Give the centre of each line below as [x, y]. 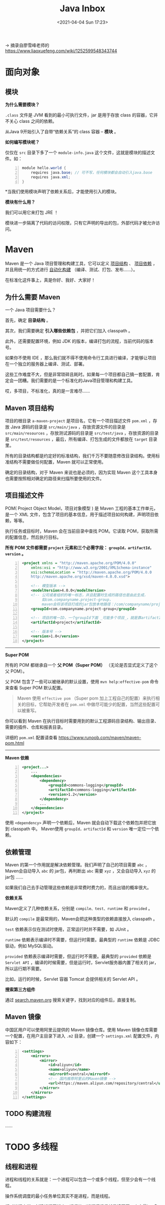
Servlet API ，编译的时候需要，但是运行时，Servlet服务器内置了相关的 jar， [82, 962]
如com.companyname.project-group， [77, 600]
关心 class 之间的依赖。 [33, 121]
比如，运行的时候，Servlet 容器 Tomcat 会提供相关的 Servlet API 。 [73, 979]
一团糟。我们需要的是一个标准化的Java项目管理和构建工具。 [74, 381]
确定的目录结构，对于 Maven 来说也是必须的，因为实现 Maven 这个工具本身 [82, 472]
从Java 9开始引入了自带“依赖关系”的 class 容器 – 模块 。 [62, 131]
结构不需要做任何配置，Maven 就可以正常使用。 [58, 462]
